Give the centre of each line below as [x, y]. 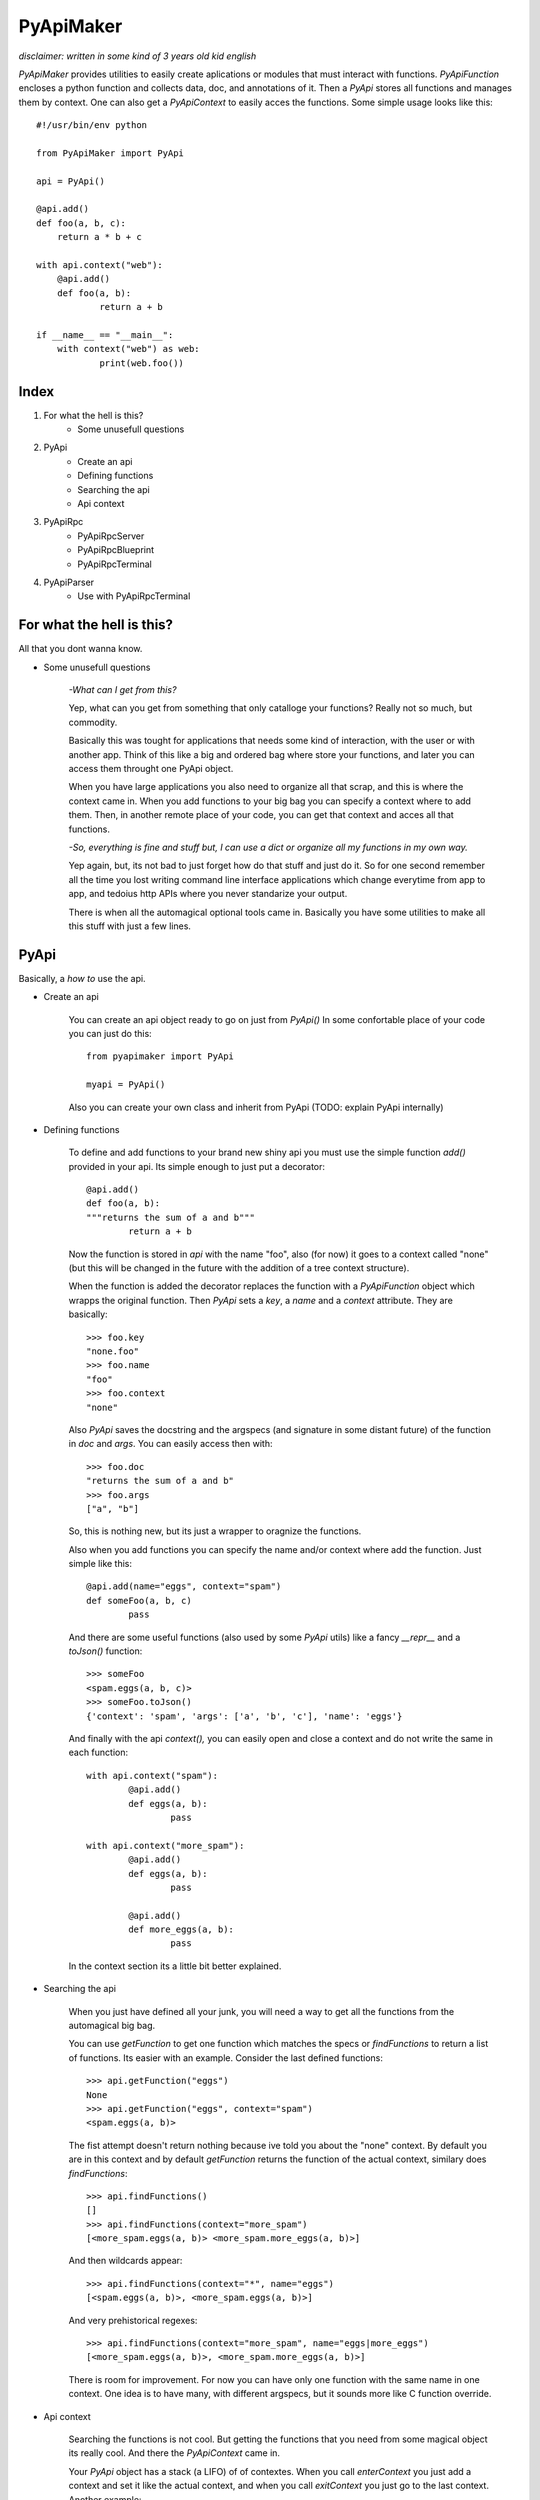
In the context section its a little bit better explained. [175, 1966]
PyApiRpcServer [111, 536]
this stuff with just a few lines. [130, 926]
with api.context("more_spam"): [165, 1845]
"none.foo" [113, 1351]
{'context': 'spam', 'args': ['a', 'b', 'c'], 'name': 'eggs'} [244, 1716]
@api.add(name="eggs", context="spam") [184, 1586]
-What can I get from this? [122, 690]
